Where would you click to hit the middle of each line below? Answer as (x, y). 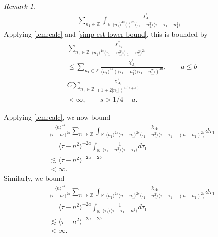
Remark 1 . (20, 6)
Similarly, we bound (34, 178)
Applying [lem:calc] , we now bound (57, 117)
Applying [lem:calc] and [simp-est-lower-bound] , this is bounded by (106, 34)
